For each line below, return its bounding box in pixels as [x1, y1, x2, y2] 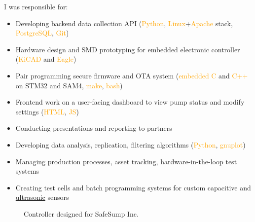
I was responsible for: [4, 1, 68, 11]
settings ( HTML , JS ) [15, 106, 79, 116]
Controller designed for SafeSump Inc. [24, 208, 139, 219]
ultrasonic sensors [15, 192, 69, 202]
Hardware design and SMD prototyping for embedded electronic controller [15, 44, 240, 54]
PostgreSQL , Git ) [15, 28, 69, 38]
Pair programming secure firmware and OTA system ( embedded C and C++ [15, 70, 248, 80]
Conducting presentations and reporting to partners [15, 123, 172, 133]
